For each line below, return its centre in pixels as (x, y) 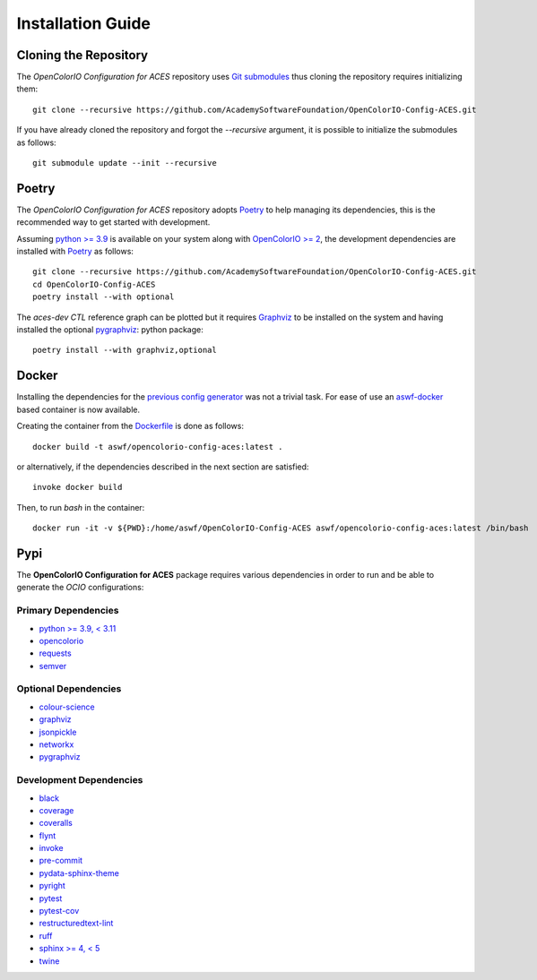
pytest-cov (59, 911)
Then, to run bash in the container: (81, 507)
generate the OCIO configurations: (80, 588)
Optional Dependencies (69, 689)
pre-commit (61, 861)
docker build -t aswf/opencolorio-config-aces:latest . (158, 447)
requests (55, 653)
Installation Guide (84, 23)
